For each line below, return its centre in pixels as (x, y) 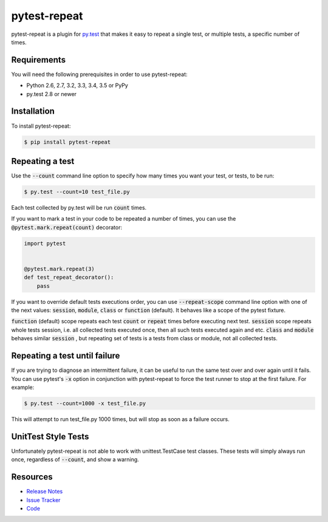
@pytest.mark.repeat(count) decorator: (67, 227)
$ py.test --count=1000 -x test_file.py (85, 403)
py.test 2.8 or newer (52, 94)
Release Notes (45, 492)
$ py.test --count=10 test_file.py (77, 192)
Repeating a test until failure (66, 356)
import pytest (45, 243)
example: (23, 387)
